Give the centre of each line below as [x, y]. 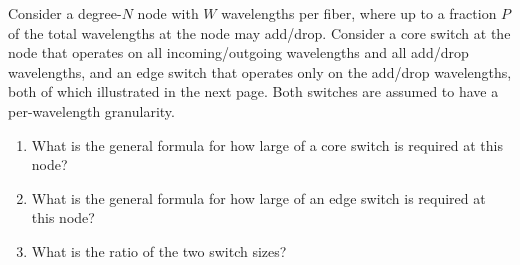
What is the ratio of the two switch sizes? [159, 250]
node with [168, 13]
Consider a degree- [65, 13]
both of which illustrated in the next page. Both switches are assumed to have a [253, 91]
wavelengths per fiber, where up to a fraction [359, 13]
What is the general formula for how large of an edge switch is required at [258, 197]
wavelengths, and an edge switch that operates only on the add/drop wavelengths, [260, 71]
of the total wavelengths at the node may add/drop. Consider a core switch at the [259, 32]
